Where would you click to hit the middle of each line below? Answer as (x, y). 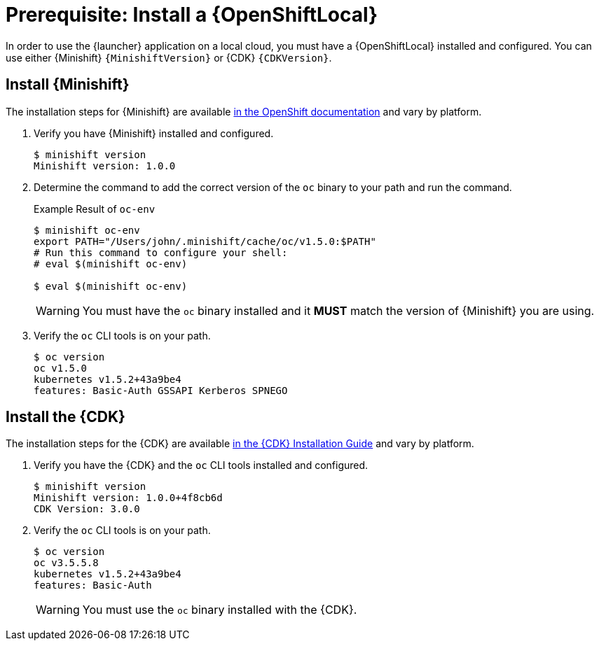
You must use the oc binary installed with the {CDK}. (220, 610)
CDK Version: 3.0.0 (87, 509)
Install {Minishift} (68, 85)
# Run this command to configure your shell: (161, 252)
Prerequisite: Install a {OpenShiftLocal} (192, 15)
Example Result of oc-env (95, 209)
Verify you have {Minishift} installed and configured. (154, 133)
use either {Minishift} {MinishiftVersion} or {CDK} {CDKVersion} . (169, 57)
